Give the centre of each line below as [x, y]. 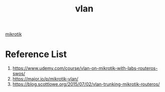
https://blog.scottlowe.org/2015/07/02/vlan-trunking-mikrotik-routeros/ [86, 84]
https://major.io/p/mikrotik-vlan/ [45, 79]
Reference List [36, 54]
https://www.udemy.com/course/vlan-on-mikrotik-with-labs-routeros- [85, 68]
